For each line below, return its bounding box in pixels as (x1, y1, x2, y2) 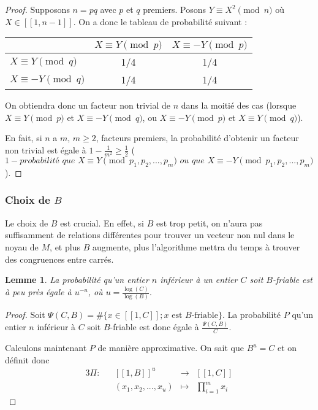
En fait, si (5, 131, 42, 144)
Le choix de (5, 216, 48, 229)
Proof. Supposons (5, 3, 70, 15)
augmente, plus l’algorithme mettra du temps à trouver (92, 240, 300, 253)
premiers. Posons (143, 3, 206, 15)
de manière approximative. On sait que (97, 341, 244, 354)
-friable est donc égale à (110, 320, 199, 333)
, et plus (50, 240, 80, 253)
